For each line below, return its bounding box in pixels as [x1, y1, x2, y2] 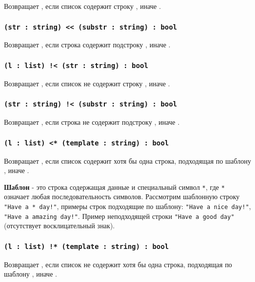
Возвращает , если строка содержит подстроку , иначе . [4, 39, 171, 50]
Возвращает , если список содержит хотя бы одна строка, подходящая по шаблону [4, 155, 251, 166]
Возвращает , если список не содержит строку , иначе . [4, 78, 170, 88]
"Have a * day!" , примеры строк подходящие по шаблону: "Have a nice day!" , [4, 201, 251, 211]
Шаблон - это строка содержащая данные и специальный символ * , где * [4, 181, 225, 192]
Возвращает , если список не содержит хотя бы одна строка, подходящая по [4, 259, 232, 269]
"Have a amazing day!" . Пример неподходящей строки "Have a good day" [4, 211, 235, 221]
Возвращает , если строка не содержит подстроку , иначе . [4, 117, 180, 127]
